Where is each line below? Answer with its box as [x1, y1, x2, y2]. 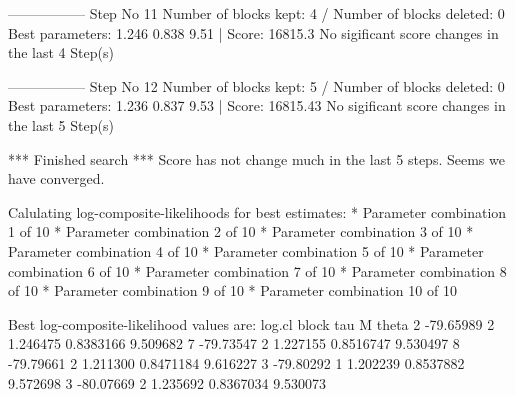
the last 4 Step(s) [8, 42, 114, 63]
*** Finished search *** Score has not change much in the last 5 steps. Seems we [8, 148, 505, 169]
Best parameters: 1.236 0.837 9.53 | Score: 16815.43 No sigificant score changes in [8, 95, 506, 116]
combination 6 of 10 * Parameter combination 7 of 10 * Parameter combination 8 [8, 260, 507, 281]
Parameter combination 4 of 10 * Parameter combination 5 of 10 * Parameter [8, 240, 484, 261]
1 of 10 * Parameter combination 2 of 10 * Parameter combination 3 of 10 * [8, 221, 474, 242]
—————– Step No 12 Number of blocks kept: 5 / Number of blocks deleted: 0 [8, 75, 505, 96]
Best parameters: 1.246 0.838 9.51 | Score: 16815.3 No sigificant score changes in [8, 22, 499, 43]
